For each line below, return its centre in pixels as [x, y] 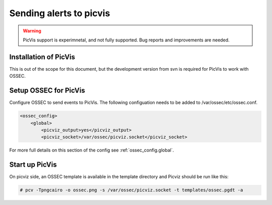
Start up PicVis [33, 165]
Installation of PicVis [42, 57]
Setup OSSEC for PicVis [47, 91]
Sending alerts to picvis [60, 13]
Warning [32, 31]
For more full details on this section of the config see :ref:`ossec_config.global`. [92, 150]
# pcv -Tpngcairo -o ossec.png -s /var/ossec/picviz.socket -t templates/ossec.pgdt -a [131, 190]
